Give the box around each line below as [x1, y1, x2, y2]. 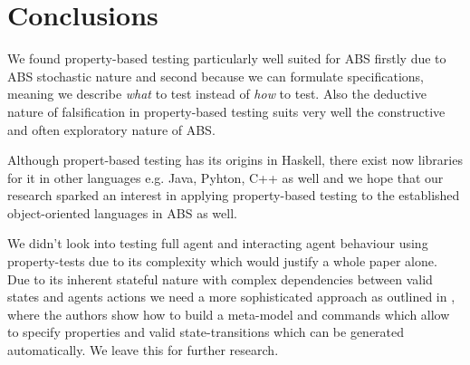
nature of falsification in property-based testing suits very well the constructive [7, 101, 446, 120]
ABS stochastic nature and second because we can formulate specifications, [7, 66, 424, 85]
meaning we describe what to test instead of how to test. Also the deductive [7, 84, 427, 103]
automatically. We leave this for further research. [7, 341, 279, 360]
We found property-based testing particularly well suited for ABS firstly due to [7, 49, 446, 68]
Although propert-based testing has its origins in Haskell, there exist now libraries [7, 150, 463, 169]
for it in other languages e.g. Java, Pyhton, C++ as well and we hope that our [7, 168, 444, 187]
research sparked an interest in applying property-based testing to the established [7, 186, 460, 205]
